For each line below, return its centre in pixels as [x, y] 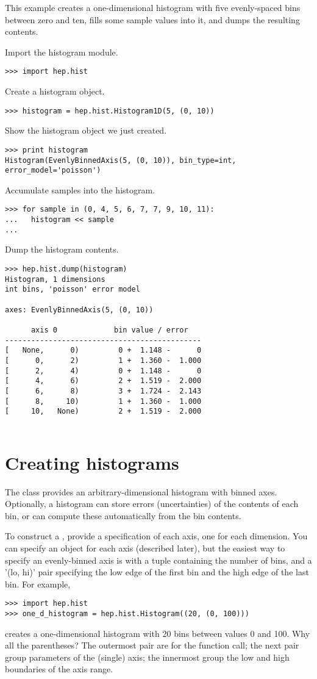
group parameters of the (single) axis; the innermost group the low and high [147, 657]
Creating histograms [92, 462]
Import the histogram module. [62, 52]
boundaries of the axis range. [59, 669]
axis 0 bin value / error [109, 330]
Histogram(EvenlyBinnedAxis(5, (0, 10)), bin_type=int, [121, 160]
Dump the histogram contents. [62, 249]
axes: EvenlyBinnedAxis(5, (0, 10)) [79, 310]
